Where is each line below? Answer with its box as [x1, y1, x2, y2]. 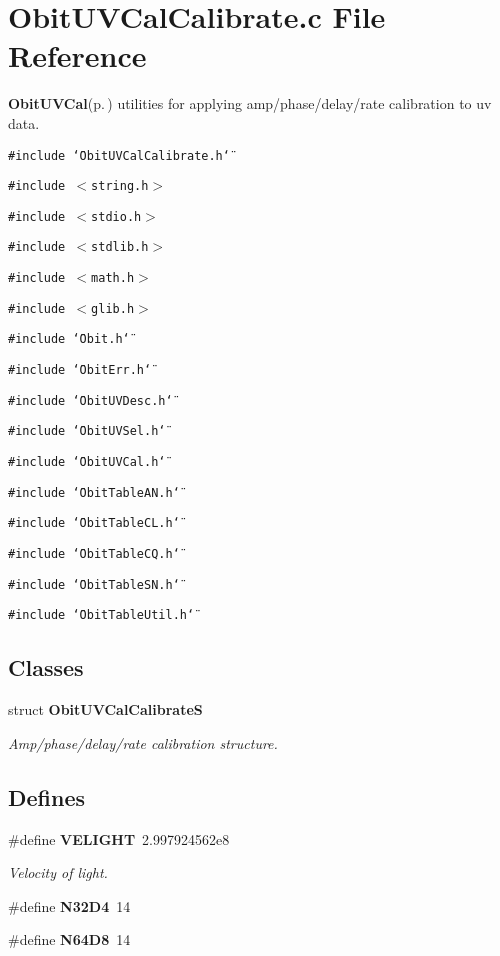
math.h [91, 271, 135, 286]
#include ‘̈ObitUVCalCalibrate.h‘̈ [8, 148, 230, 163]
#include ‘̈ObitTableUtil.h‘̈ [8, 608, 195, 623]
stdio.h [91, 209, 142, 224]
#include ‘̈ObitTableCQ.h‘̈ [8, 547, 180, 562]
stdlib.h [91, 240, 149, 255]
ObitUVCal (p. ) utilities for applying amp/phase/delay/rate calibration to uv [8, 93, 492, 114]
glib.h [91, 301, 135, 316]
